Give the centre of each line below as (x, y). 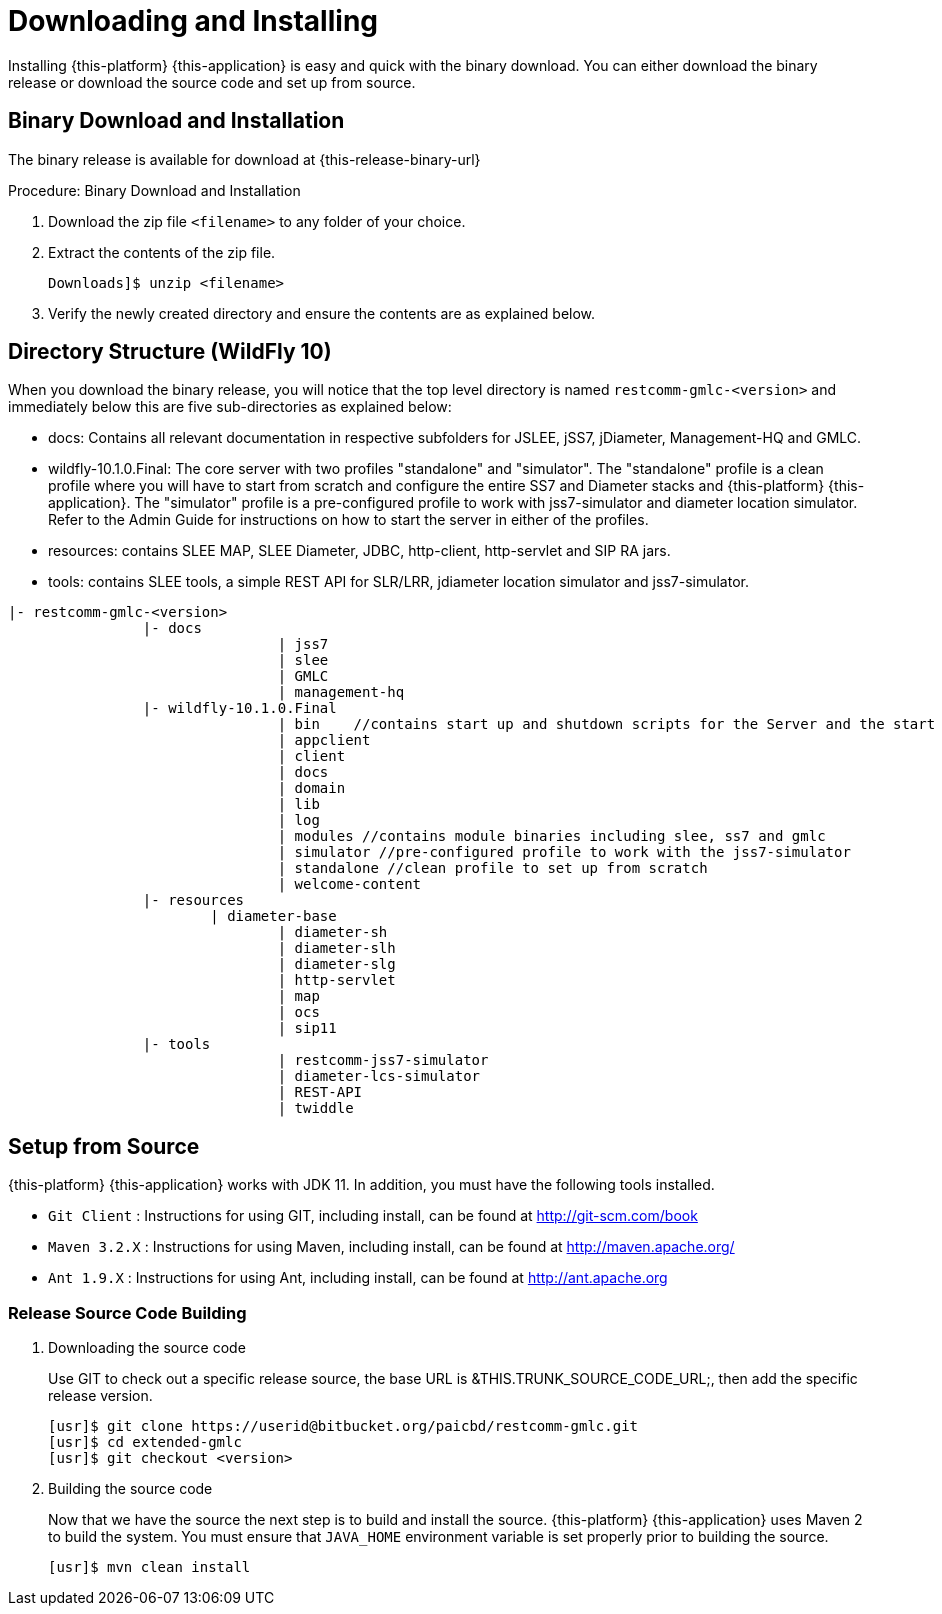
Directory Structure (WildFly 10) (170, 352)
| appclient (324, 740)
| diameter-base (273, 916)
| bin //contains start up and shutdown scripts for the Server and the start (606, 724)
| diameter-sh (332, 932)
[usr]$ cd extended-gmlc (145, 1442)
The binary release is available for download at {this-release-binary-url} (244, 159)
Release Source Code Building (127, 1312)
